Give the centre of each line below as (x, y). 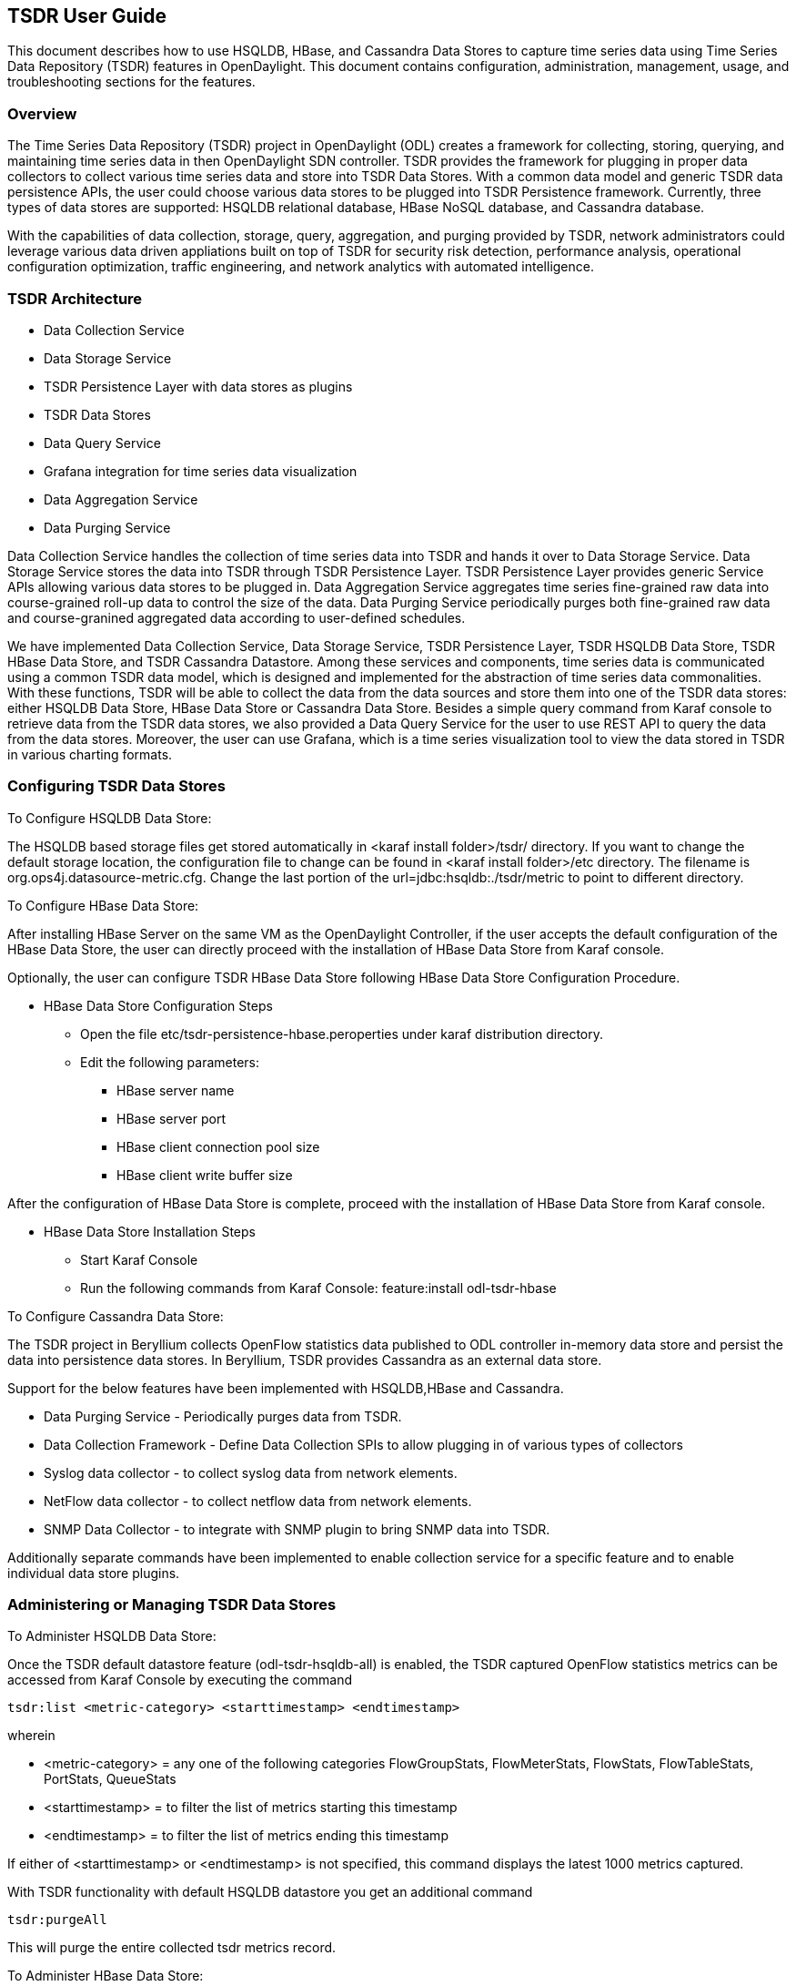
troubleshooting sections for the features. (131, 82)
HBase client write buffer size (205, 1175)
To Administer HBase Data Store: (106, 1976)
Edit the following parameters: (170, 1062)
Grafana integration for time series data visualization (201, 471)
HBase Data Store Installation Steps (150, 1231)
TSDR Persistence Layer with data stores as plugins (198, 386)
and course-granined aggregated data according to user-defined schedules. (237, 617)
